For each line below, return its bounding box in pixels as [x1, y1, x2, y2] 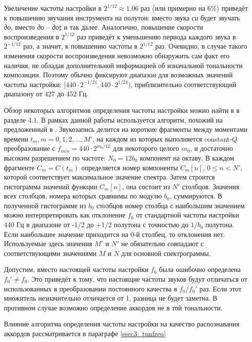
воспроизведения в [4, 31, 59, 41]
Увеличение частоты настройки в [4, 3, 102, 13]
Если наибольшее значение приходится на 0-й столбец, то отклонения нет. [4, 229, 225, 239]
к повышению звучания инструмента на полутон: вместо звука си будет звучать [4, 12, 240, 22]
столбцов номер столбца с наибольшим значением [96, 200, 245, 210]
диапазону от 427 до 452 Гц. [4, 89, 89, 99]
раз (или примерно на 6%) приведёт [140, 3, 248, 13]
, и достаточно [190, 143, 233, 153]
